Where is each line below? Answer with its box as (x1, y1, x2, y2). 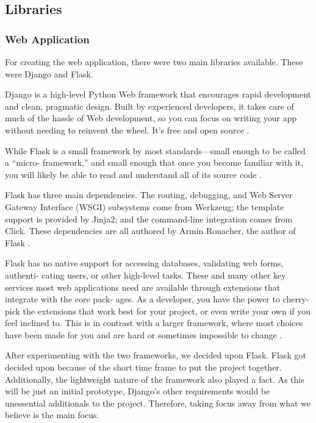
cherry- (282, 293, 309, 305)
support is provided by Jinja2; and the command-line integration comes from (5, 212, 293, 225)
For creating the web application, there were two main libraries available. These (5, 55, 303, 68)
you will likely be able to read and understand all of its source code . (5, 168, 262, 180)
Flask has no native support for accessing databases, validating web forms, (5, 257, 284, 269)
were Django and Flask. (5, 67, 93, 80)
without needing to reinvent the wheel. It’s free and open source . (5, 123, 250, 136)
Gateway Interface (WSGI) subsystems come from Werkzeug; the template (5, 200, 284, 213)
